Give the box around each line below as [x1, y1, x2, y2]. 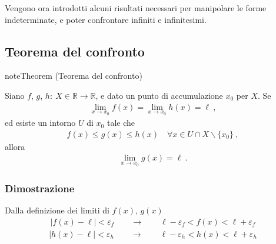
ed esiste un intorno [5, 116, 76, 129]
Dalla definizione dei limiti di [5, 204, 109, 216]
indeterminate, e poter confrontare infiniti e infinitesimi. [5, 13, 207, 25]
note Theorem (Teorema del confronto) [5, 69, 142, 82]
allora [5, 140, 25, 152]
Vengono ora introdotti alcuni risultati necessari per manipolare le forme [5, 2, 267, 14]
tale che [107, 116, 135, 129]
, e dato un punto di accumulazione [95, 89, 223, 101]
